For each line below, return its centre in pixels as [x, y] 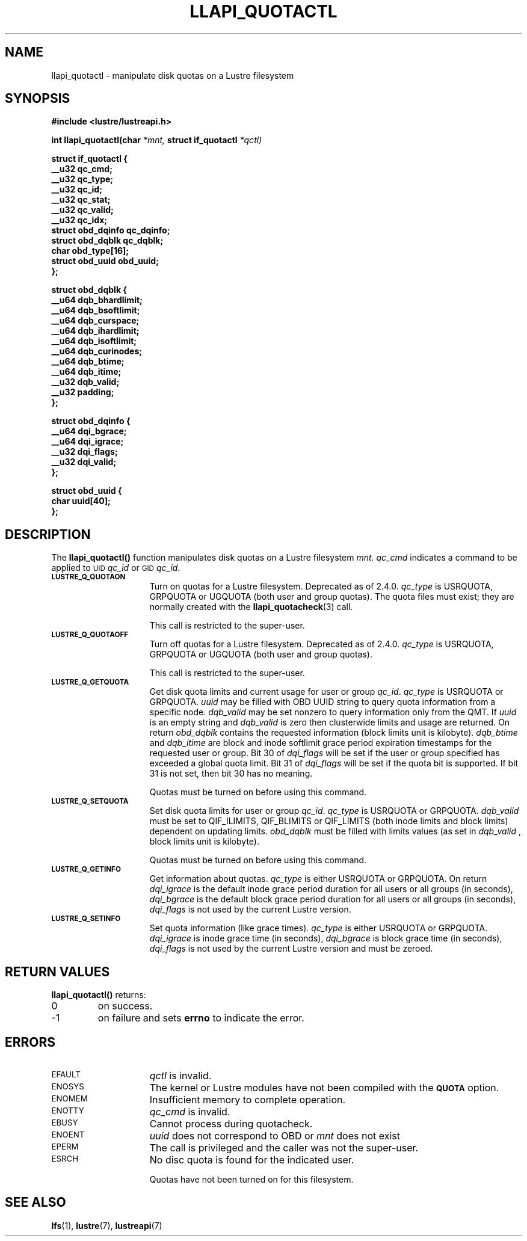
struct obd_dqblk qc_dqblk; [107, 241]
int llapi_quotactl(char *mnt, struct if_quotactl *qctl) [157, 140]
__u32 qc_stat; [81, 200]
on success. [125, 1006]
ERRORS [30, 1042]
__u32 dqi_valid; [84, 462]
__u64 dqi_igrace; [88, 442]
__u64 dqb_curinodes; [97, 351]
